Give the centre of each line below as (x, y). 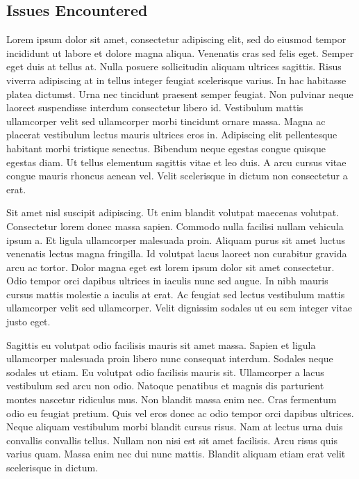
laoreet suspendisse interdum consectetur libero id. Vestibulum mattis (155, 107)
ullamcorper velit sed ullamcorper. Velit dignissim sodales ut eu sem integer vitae (179, 308)
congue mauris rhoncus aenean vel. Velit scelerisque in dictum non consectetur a (177, 176)
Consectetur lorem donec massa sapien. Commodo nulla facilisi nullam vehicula (175, 226)
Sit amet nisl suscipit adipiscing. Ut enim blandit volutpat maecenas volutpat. (173, 212)
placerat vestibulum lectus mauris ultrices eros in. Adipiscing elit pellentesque (172, 135)
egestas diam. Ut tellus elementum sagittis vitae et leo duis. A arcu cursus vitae (176, 162)
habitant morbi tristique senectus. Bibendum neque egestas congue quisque (166, 148)
